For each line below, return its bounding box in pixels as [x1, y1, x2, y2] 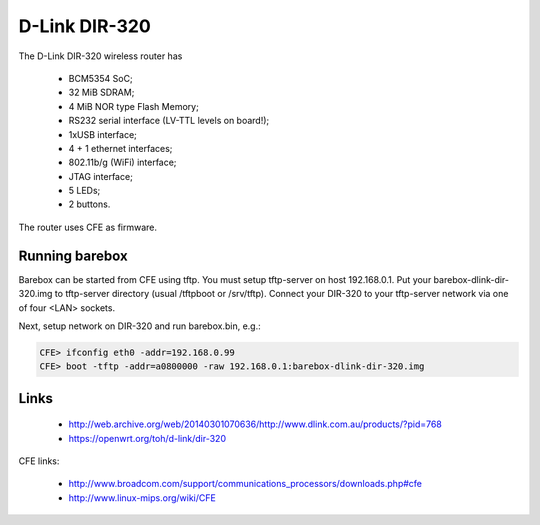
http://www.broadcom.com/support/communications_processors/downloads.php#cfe [68, 478, 423, 490]
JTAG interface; [68, 170, 134, 182]
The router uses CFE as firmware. [18, 221, 158, 233]
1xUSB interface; [68, 128, 137, 140]
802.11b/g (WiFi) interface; [68, 156, 177, 169]
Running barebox [18, 247, 129, 264]
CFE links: [18, 455, 60, 467]
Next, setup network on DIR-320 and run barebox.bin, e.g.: [18, 320, 261, 332]
